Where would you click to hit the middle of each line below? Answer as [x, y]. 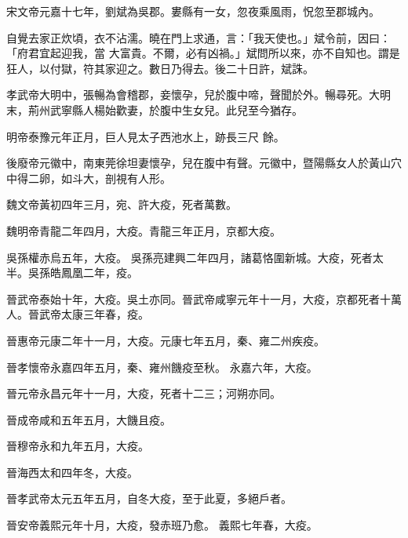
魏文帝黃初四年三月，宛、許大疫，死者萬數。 [122, 204]
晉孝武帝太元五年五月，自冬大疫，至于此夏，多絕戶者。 [149, 498]
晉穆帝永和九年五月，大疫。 [78, 446]
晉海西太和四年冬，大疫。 [72, 472]
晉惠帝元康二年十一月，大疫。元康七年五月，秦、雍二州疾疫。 [166, 340]
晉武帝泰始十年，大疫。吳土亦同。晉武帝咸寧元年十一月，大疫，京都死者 [193, 298]
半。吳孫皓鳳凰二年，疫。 [72, 273]
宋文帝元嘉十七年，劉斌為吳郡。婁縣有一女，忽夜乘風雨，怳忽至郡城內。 [193, 11]
